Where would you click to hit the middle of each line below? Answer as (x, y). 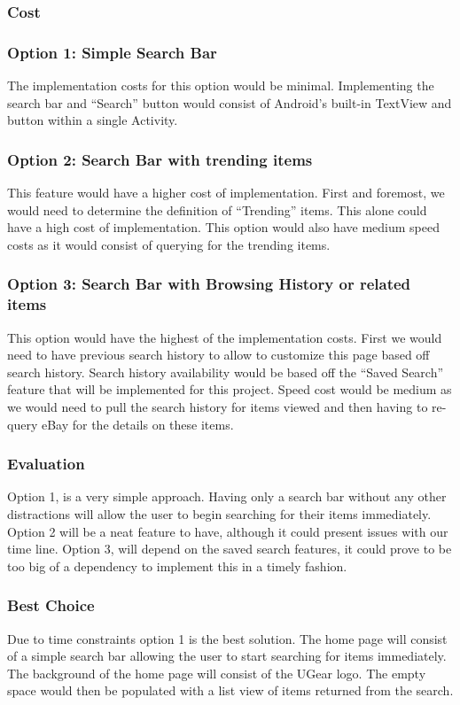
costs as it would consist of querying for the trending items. (169, 244)
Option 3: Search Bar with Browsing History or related (209, 284)
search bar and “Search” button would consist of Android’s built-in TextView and (230, 102)
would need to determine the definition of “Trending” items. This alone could (217, 209)
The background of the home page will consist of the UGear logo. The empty (217, 673)
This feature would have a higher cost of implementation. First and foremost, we (226, 193)
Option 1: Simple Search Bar (112, 52)
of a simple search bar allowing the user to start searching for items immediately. (227, 656)
